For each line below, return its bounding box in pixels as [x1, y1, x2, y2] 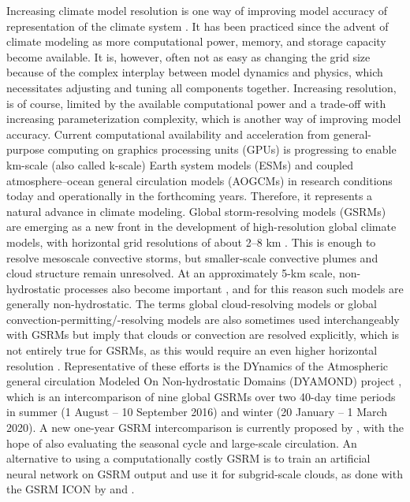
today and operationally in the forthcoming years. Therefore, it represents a [6, 188, 373, 204]
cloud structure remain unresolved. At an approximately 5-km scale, [6, 265, 336, 281]
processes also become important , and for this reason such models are [64, 280, 404, 296]
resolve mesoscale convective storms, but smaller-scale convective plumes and [6, 249, 378, 266]
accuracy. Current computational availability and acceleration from [6, 125, 330, 142]
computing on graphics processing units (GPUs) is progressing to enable [47, 141, 397, 158]
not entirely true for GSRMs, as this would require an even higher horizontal [6, 342, 378, 359]
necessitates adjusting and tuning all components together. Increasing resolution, [6, 79, 397, 95]
